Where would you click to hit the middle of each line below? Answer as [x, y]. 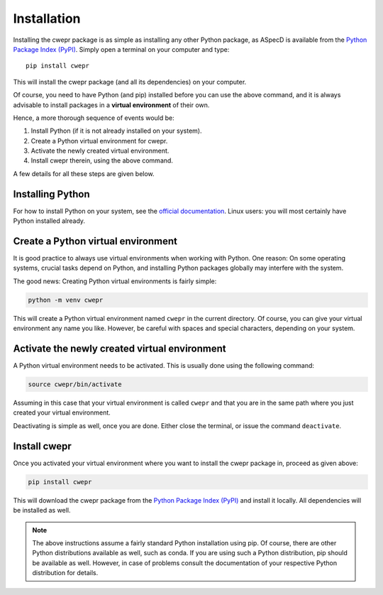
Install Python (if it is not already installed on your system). [116, 131]
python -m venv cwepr [66, 300]
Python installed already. [49, 221]
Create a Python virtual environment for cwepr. [99, 141]
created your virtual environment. [62, 413]
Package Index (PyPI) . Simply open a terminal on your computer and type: [121, 49]
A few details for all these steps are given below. [84, 173]
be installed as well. [42, 511]
